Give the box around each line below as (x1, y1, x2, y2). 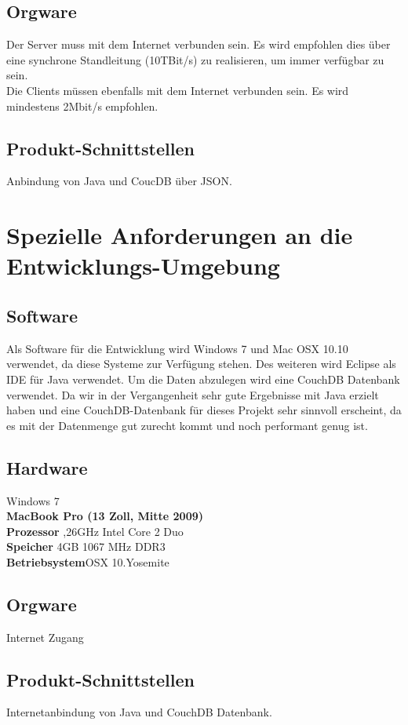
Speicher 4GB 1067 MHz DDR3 (6, 538, 166, 555)
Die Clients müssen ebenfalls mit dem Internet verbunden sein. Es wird (6, 82, 349, 98)
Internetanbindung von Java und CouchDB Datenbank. (6, 704, 272, 720)
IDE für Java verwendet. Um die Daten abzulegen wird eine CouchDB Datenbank (6, 370, 400, 387)
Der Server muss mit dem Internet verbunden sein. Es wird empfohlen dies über (6, 36, 391, 53)
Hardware (6, 455, 88, 479)
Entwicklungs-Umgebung (6, 250, 280, 282)
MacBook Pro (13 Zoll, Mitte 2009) (6, 508, 204, 524)
